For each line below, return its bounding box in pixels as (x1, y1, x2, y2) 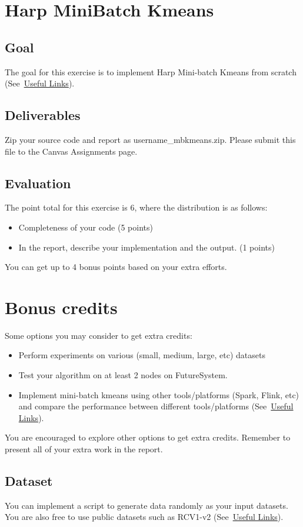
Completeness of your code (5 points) (18, 221, 153, 233)
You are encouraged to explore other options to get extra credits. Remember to (5, 431, 291, 443)
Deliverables (5, 106, 81, 124)
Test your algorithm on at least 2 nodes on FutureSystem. (18, 369, 228, 381)
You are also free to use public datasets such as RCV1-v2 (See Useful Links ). (5, 511, 284, 523)
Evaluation (5, 174, 71, 192)
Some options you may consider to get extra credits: (5, 329, 192, 341)
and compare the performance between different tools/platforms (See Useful (18, 400, 294, 412)
